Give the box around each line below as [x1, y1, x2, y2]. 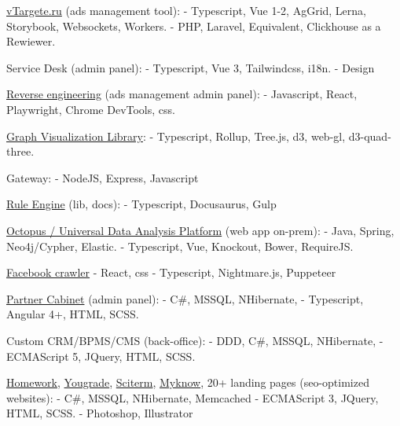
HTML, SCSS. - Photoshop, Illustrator [6, 405, 193, 421]
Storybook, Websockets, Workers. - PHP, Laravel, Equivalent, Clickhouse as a [6, 17, 381, 34]
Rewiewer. [6, 33, 56, 50]
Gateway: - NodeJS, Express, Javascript [6, 169, 199, 185]
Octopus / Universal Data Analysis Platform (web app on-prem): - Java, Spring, [6, 222, 394, 238]
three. [6, 143, 35, 160]
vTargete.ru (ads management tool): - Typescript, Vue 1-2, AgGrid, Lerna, [6, 2, 366, 18]
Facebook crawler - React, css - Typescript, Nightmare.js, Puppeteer [6, 264, 336, 281]
